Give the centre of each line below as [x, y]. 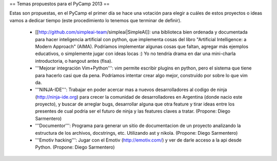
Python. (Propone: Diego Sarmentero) [75, 147]
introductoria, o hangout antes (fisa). [74, 61]
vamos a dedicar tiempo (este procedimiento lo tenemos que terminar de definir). [95, 20]
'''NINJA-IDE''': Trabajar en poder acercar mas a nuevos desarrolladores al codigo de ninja [131, 90]
